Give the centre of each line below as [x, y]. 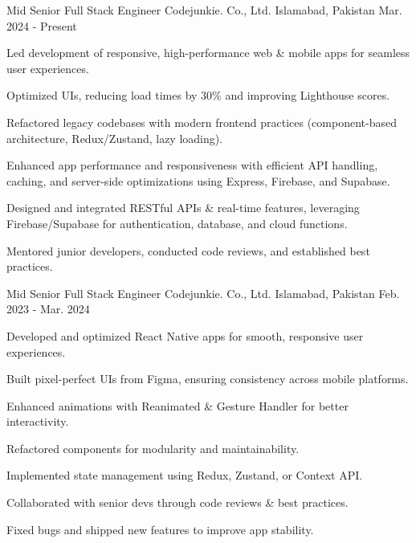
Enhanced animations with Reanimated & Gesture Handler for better [177, 405]
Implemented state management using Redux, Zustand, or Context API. [185, 475]
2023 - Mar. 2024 [48, 309]
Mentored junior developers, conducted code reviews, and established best [188, 250]
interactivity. [38, 421]
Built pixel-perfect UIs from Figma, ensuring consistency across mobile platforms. [208, 379]
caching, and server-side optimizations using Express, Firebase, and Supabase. [198, 180]
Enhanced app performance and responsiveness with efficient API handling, [192, 165]
